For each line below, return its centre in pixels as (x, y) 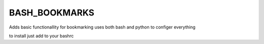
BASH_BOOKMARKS (52, 13)
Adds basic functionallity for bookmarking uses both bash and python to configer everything (102, 27)
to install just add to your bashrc (42, 36)
